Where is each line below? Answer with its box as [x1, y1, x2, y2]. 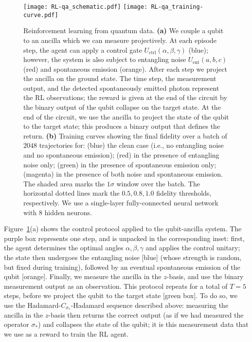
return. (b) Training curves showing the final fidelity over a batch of [23, 130, 227, 141]
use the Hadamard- [4, 300, 61, 310]
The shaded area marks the [23, 178, 105, 188]
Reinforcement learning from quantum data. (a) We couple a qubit [23, 25, 224, 36]
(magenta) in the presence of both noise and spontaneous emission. [23, 169, 223, 179]
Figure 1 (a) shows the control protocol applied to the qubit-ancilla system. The [4, 223, 242, 234]
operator [4, 319, 29, 329]
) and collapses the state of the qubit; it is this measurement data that [38, 319, 249, 329]
